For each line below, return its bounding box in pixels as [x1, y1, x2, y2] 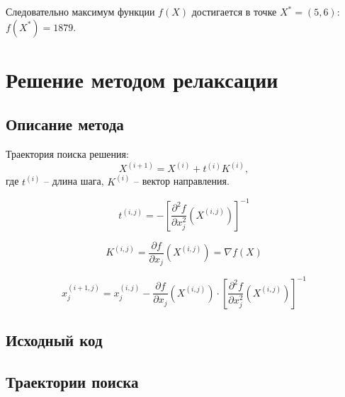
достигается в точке [191, 4, 277, 18]
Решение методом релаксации [6, 64, 278, 93]
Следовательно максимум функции [6, 4, 155, 18]
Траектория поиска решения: [6, 146, 129, 161]
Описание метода [6, 113, 124, 135]
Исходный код [6, 329, 103, 351]
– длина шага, [44, 173, 104, 188]
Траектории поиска [6, 370, 139, 392]
